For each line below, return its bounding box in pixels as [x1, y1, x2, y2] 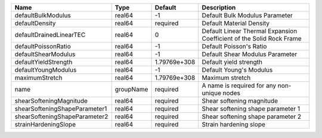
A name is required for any [202, 81, 277, 90]
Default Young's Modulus [202, 66, 273, 74]
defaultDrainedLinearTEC [14, 30, 86, 39]
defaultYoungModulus [14, 66, 77, 74]
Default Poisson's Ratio [202, 42, 267, 50]
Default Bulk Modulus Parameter [202, 11, 293, 19]
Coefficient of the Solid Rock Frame [202, 35, 302, 42]
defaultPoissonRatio [14, 42, 71, 50]
